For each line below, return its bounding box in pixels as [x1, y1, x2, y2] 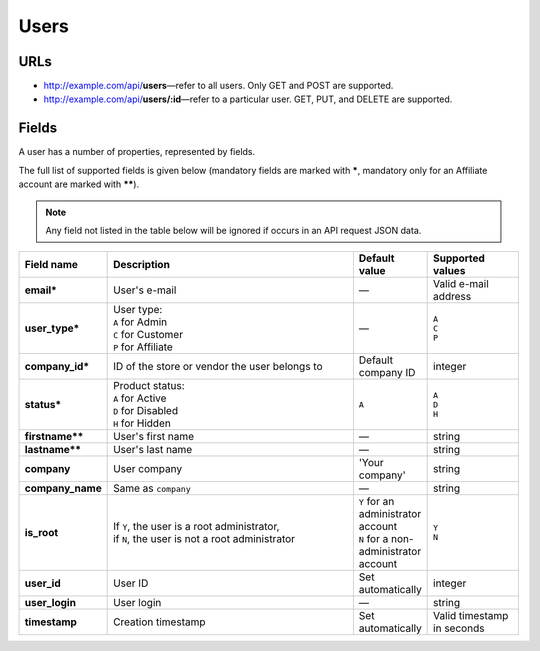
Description [113, 258, 170, 272]
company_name [24, 481, 102, 495]
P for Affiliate [113, 340, 174, 354]
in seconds [433, 621, 485, 635]
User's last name [113, 443, 193, 457]
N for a [358, 532, 389, 546]
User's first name [113, 430, 195, 444]
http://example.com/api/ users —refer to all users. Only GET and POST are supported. [43, 80, 394, 92]
